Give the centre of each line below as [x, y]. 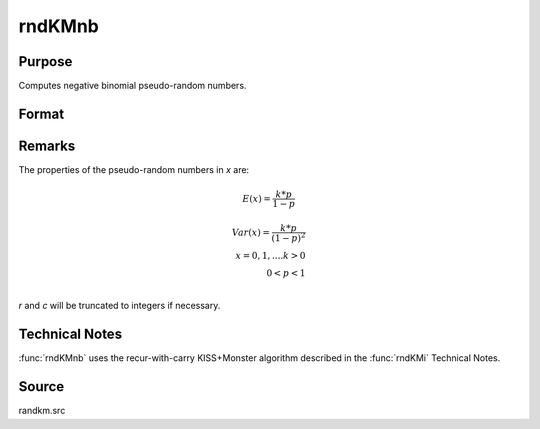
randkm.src [42, 411]
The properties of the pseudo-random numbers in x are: [134, 169]
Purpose [45, 61]
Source [41, 386]
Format [41, 113]
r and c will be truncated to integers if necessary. [119, 306]
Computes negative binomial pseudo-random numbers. [132, 86]
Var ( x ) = [250, 232]
